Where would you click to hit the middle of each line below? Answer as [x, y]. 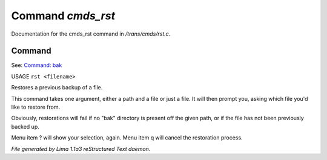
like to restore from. [36, 107]
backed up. [25, 126]
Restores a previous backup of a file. [57, 88]
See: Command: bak [37, 65]
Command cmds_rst [63, 16]
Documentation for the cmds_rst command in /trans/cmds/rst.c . [91, 34]
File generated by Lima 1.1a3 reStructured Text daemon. [81, 149]
